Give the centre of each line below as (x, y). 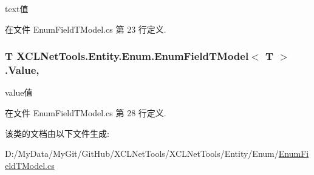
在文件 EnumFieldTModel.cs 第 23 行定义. (86, 29)
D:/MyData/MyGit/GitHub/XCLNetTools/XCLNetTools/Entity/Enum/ (142, 154)
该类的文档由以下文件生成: (57, 133)
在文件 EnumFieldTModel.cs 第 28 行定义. (86, 112)
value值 (19, 92)
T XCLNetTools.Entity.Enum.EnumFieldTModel (127, 56)
